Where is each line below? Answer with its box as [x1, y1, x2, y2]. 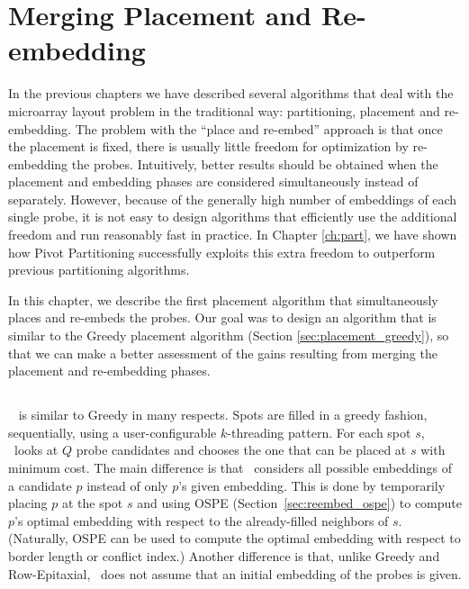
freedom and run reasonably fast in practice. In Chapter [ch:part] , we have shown [8, 225, 457, 244]
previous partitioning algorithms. [8, 260, 190, 279]
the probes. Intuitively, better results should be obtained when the [71, 154, 438, 173]
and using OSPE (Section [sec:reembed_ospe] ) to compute [137, 494, 463, 512]
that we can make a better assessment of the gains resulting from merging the [8, 343, 437, 362]
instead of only [86, 476, 168, 494]
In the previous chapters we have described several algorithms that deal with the [8, 84, 454, 103]
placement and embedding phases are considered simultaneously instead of [8, 172, 419, 191]
